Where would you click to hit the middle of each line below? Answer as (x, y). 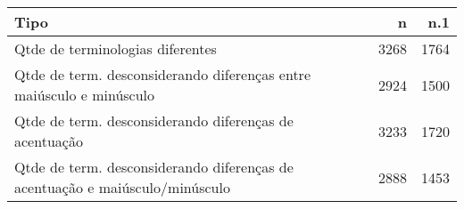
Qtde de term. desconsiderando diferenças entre (162, 74)
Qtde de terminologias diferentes (116, 48)
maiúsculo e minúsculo (85, 95)
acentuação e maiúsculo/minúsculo (122, 187)
